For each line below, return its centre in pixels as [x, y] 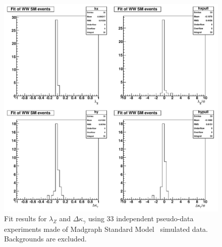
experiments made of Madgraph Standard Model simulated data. [106, 229]
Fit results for [25, 218]
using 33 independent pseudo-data [141, 218]
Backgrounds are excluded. [45, 239]
